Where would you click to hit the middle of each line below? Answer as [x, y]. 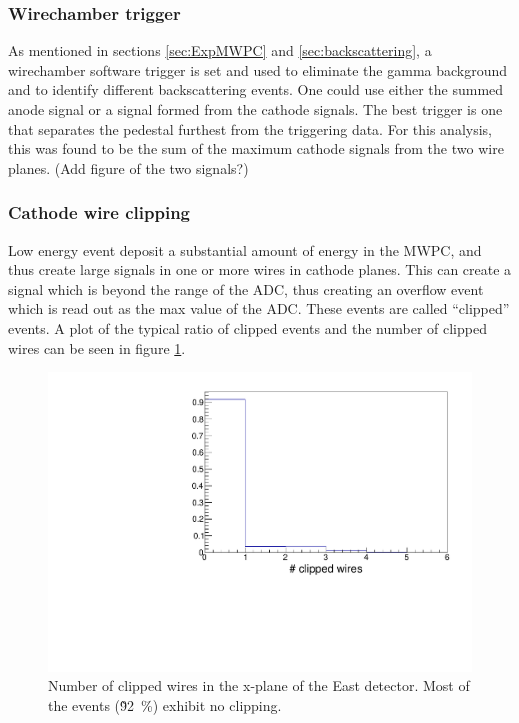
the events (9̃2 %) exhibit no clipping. [165, 705]
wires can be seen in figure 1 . [97, 347]
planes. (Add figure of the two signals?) [128, 167]
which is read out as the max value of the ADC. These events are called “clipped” [259, 308]
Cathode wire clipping [99, 212]
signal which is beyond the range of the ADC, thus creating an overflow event [246, 288]
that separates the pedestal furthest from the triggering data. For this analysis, [250, 128]
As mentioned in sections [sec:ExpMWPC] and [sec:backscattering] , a [220, 50]
